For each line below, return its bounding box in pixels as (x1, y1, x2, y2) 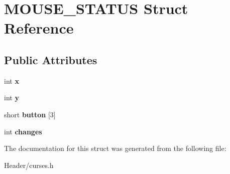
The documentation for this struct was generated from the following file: (4, 143, 226, 153)
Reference (4, 18, 74, 38)
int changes (4, 126, 42, 136)
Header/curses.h (4, 159, 54, 170)
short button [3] (4, 109, 56, 119)
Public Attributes (4, 52, 97, 67)
